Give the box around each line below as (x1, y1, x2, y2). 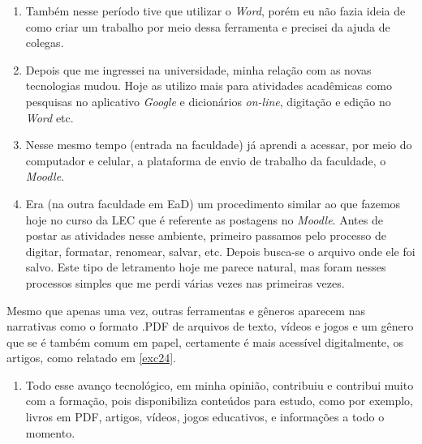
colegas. (25, 34, 64, 51)
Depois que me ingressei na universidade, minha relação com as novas (25, 61, 372, 78)
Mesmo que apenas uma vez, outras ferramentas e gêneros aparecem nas (6, 301, 365, 318)
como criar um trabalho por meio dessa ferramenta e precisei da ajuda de (25, 18, 390, 35)
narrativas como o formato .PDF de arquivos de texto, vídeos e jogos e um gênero (6, 318, 414, 335)
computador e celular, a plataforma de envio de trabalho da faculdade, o (25, 152, 386, 169)
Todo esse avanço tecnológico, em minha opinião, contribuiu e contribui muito (25, 376, 414, 393)
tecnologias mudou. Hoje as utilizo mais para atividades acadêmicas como (25, 77, 392, 94)
